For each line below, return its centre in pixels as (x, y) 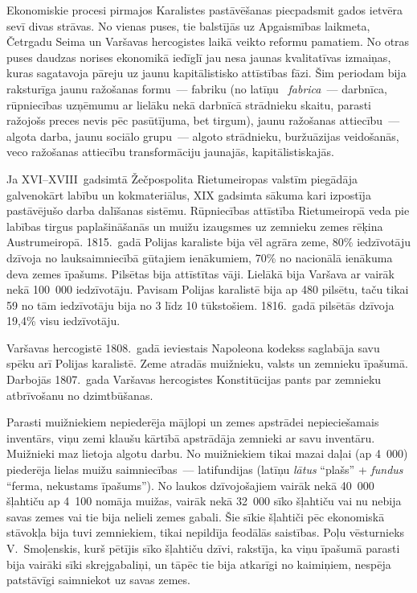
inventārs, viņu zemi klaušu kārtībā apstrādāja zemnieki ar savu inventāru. (191, 437)
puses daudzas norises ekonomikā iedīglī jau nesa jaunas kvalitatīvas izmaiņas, (199, 57)
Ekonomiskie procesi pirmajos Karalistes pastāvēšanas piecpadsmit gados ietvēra (205, 10)
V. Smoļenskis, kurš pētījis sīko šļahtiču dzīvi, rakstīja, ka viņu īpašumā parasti (203, 548)
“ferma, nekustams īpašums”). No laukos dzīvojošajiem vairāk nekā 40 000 (190, 485)
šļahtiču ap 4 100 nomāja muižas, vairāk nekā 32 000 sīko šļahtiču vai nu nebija (204, 501)
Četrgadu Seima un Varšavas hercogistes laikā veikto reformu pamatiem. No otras (208, 41)
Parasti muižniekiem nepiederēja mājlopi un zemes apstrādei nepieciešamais (193, 422)
